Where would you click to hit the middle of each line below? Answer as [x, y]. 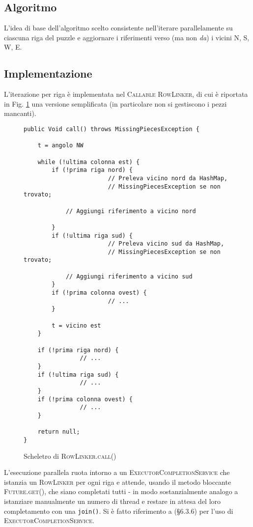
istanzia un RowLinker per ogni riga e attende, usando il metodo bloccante [118, 482]
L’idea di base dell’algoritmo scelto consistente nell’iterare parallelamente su [118, 28]
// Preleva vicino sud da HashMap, [166, 244]
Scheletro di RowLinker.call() [70, 456]
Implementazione [48, 73]
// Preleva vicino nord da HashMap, [168, 178]
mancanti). [20, 113]
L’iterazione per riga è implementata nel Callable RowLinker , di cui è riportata [126, 94]
